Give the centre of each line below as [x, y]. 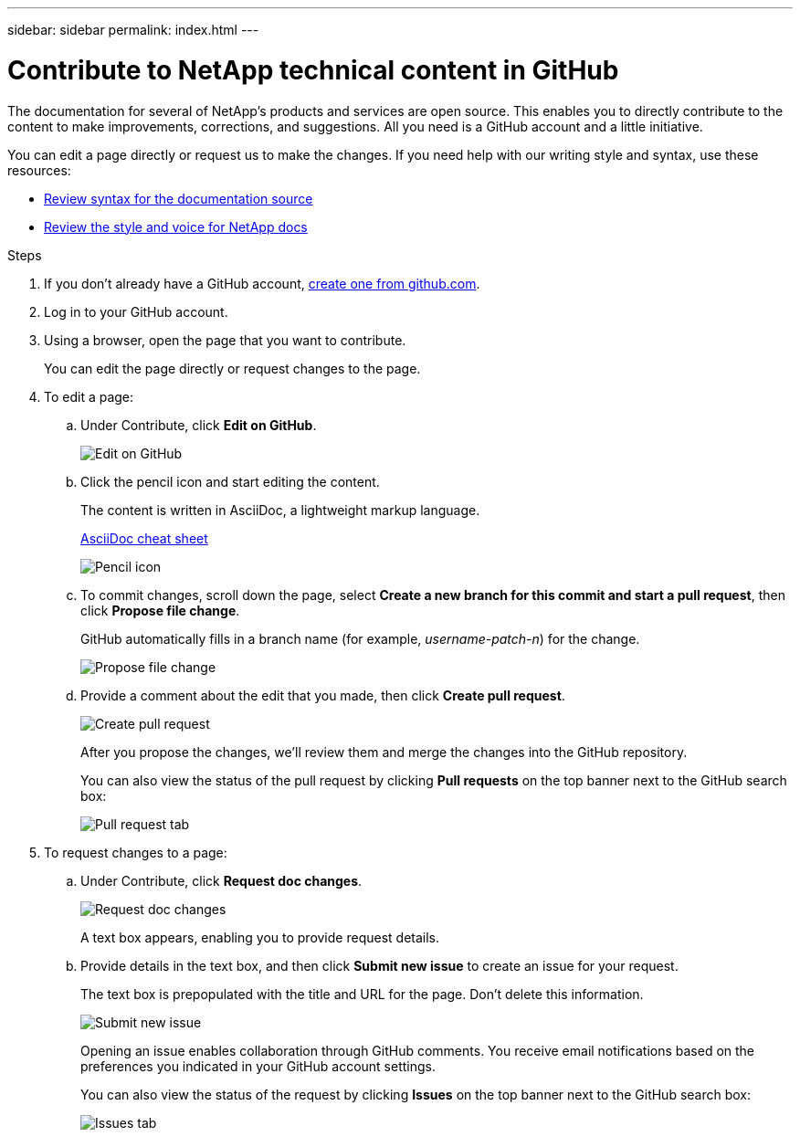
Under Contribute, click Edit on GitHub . [199, 425]
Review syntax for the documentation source [179, 198]
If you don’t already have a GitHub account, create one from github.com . [262, 283]
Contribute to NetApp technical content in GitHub [313, 70]
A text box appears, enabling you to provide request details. [260, 937]
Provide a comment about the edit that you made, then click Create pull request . [323, 695]
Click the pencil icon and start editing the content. [230, 481]
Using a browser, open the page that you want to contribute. [225, 340]
